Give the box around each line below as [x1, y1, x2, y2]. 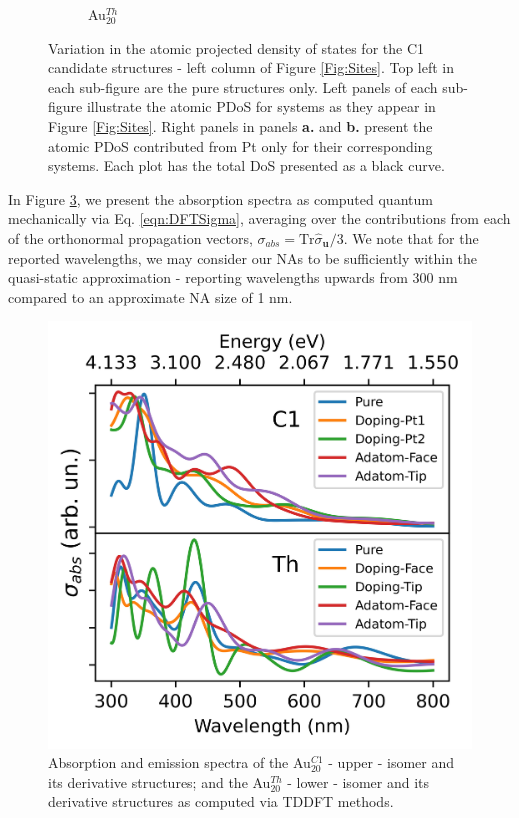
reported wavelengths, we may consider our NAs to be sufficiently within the [8, 247, 478, 268]
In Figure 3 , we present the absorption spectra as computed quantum [8, 188, 433, 209]
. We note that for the [343, 227, 479, 248]
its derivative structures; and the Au [48, 771, 271, 792]
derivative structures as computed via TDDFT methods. [48, 791, 394, 812]
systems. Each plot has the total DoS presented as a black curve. [48, 155, 445, 176]
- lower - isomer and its [287, 771, 429, 792]
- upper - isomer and [328, 752, 455, 773]
